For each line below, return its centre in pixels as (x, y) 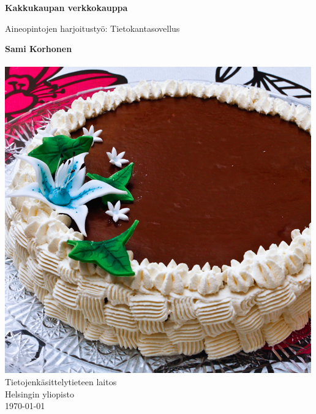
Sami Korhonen (39, 49)
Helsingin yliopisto (39, 393)
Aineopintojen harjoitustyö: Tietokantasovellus (92, 28)
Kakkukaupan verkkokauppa (66, 7)
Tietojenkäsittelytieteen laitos (61, 381)
